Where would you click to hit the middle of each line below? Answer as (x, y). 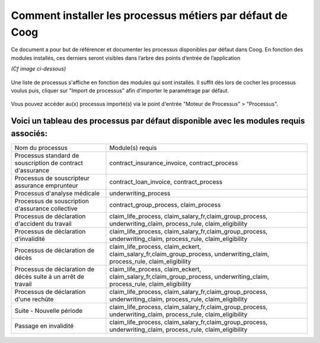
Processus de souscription (52, 201)
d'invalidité (30, 239)
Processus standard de (47, 155)
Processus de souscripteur (52, 178)
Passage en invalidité (44, 326)
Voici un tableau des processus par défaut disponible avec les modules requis (158, 121)
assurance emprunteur (46, 185)
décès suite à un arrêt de (49, 277)
